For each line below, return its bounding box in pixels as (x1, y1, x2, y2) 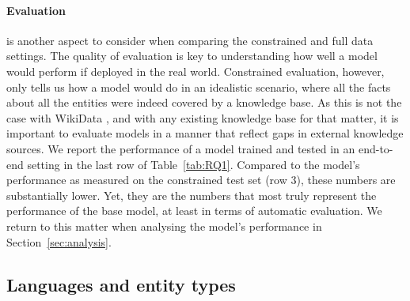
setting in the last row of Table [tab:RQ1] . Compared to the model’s (27, 156, 360, 172)
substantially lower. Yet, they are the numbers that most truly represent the (6, 186, 377, 203)
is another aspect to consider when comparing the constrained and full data (6, 32, 374, 48)
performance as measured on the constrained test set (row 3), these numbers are (6, 171, 396, 188)
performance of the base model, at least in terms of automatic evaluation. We (6, 202, 382, 219)
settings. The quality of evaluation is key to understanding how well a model (6, 47, 378, 64)
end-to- (358, 140, 393, 156)
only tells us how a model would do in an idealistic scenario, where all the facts (6, 78, 391, 95)
